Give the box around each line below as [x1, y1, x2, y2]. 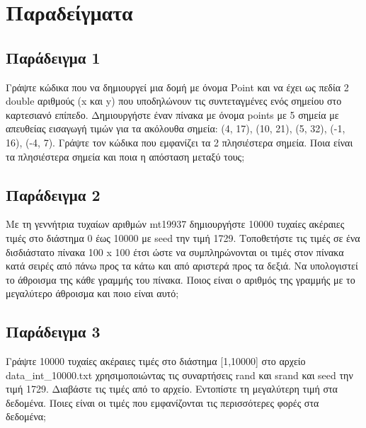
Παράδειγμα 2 [6, 183, 101, 205]
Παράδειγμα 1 [6, 46, 101, 68]
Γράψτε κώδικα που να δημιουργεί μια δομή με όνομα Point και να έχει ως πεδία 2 [6, 79, 349, 94]
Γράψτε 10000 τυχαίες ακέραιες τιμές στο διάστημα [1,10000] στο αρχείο [6, 354, 306, 369]
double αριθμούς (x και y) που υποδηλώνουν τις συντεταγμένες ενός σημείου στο [6, 93, 342, 108]
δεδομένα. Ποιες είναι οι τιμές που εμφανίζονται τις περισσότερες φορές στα [6, 395, 319, 410]
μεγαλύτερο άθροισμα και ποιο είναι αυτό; [6, 286, 179, 301]
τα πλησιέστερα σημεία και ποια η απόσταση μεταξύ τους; [6, 149, 245, 163]
